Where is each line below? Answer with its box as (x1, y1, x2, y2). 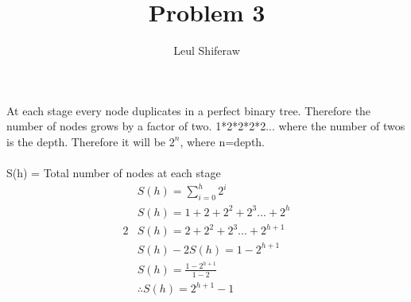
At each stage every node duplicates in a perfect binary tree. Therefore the (6, 102, 371, 118)
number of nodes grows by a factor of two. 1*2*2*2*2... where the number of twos (6, 118, 405, 134)
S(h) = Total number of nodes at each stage (6, 165, 221, 181)
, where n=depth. (180, 133, 266, 149)
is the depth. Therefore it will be (6, 133, 166, 149)
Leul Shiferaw (173, 42, 240, 59)
